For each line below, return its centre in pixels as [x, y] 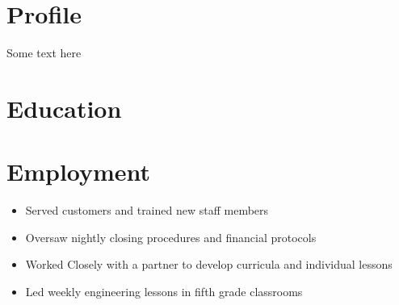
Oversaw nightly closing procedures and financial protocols [171, 237]
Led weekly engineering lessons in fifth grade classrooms [164, 291]
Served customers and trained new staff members [147, 210]
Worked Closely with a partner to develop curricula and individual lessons [209, 264]
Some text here [44, 53]
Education [64, 108]
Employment [79, 171]
